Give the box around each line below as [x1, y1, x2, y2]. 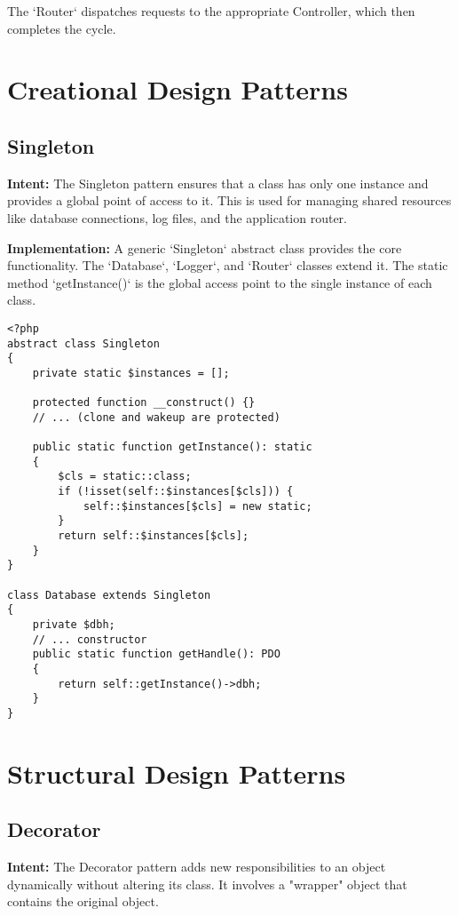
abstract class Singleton [7, 337, 160, 350]
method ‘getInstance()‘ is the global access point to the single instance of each [7, 273, 432, 291]
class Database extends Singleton [7, 588, 211, 601]
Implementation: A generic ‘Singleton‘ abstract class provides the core [7, 238, 402, 257]
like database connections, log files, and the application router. [7, 208, 347, 227]
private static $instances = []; [32, 366, 230, 379]
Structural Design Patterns [7, 754, 346, 791]
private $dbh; [32, 618, 115, 632]
